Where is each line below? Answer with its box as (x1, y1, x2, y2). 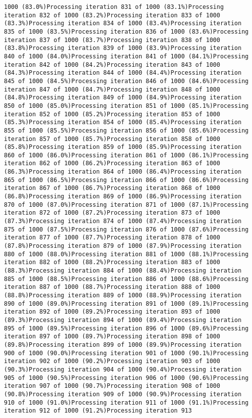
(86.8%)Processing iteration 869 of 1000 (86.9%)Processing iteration (4, 193, 242, 200)
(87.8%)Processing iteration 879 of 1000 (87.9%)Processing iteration (4, 242, 242, 250)
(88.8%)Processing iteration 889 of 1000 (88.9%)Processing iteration (4, 291, 242, 299)
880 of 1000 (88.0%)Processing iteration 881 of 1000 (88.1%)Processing (4, 250, 249, 258)
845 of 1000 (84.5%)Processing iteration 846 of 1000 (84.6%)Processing (4, 77, 249, 85)
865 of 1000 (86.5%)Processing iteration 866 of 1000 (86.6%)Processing (4, 176, 249, 184)
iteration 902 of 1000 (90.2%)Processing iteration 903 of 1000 (4, 358, 220, 365)
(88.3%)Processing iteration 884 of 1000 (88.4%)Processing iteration (4, 267, 242, 274)
